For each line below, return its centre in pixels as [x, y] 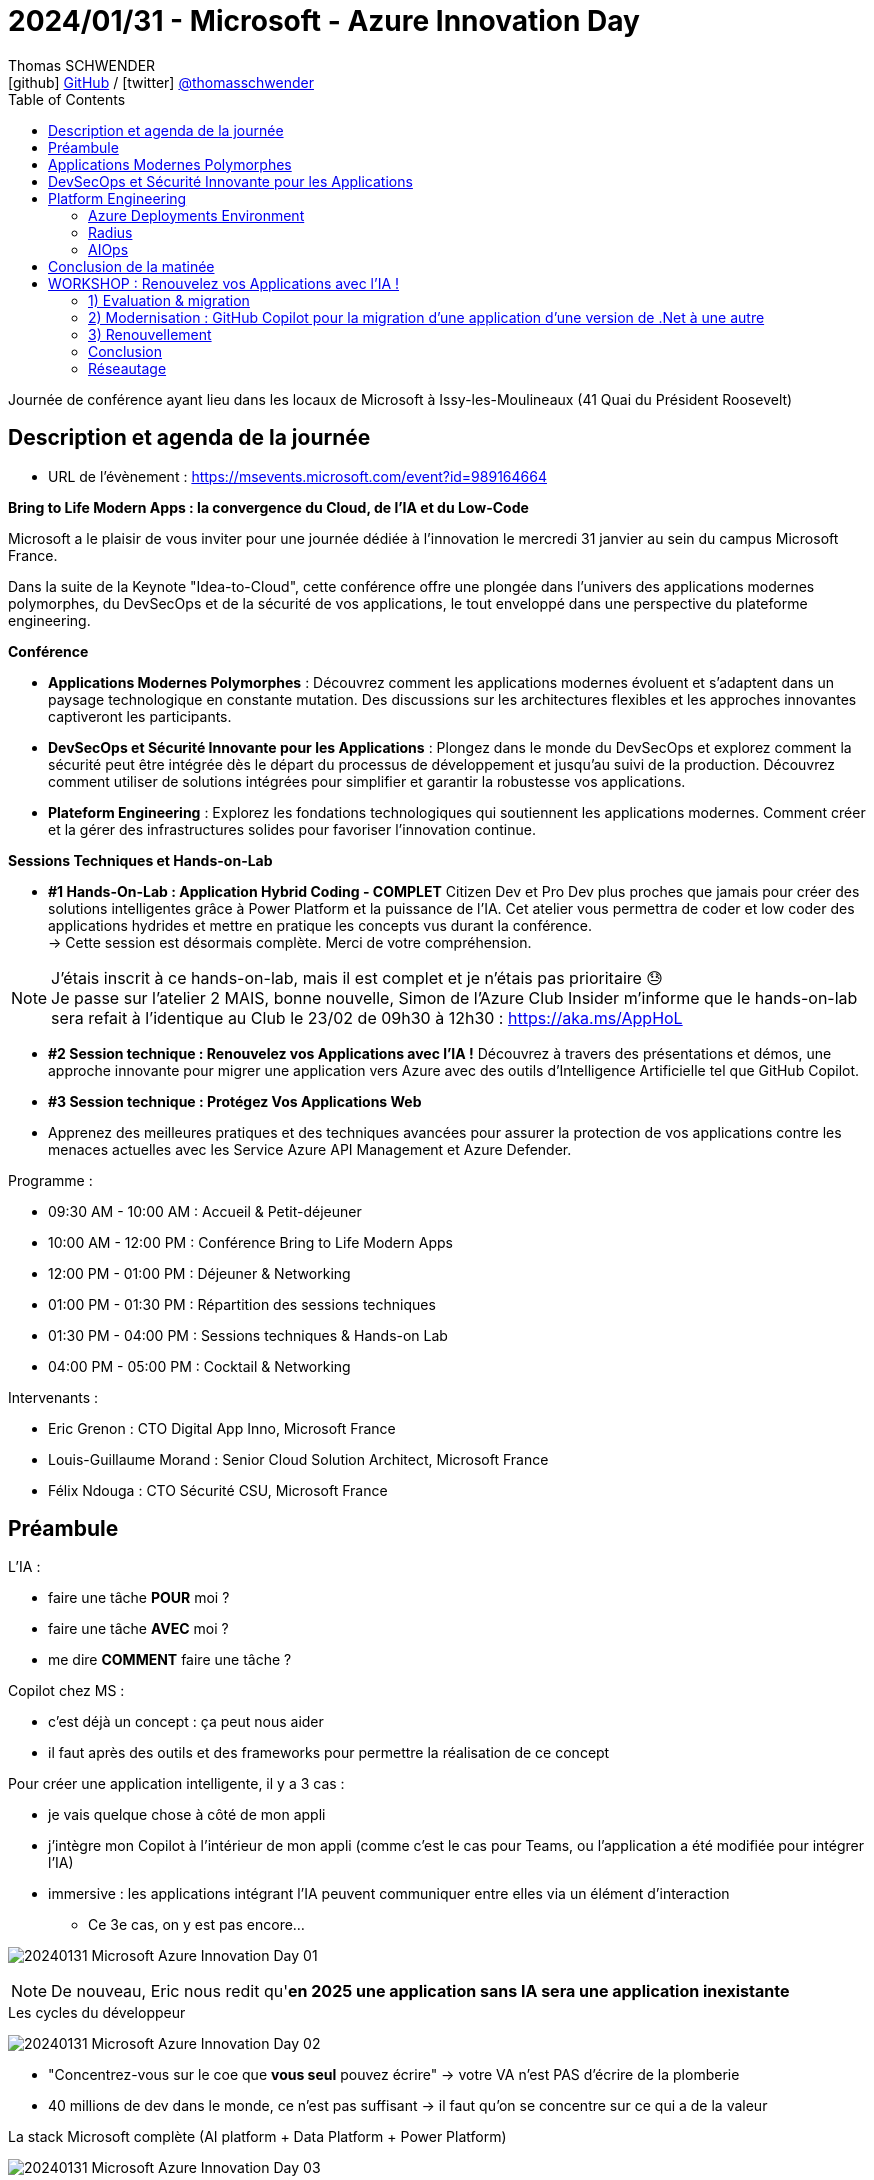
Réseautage [127, 368]
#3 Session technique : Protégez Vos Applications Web [235, 1101]
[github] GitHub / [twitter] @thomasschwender [161, 82]
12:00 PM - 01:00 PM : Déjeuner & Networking [199, 1273]
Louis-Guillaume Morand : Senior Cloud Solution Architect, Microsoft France [298, 1459]
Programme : [50, 1180]
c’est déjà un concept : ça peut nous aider [186, 1722]
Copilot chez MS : [66, 1691]
